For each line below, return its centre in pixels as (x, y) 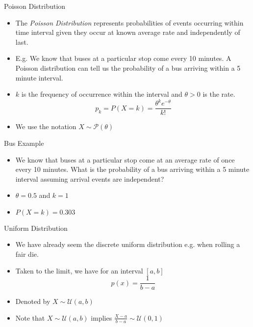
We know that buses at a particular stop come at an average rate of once (125, 159)
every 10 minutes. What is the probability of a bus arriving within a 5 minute (132, 169)
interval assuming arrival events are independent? (90, 178)
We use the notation (46, 126)
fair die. (27, 254)
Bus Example (24, 143)
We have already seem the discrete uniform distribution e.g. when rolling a (128, 244)
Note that (30, 317)
